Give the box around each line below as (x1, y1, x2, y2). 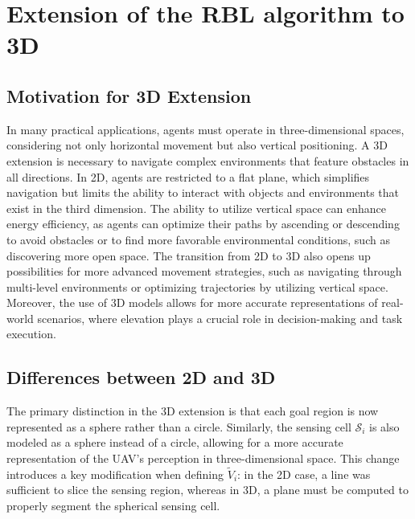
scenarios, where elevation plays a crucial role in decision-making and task (37, 309, 403, 326)
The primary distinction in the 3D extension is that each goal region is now (6, 403, 379, 419)
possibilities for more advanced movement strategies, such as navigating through (6, 263, 402, 280)
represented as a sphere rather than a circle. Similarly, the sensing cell (6, 418, 351, 435)
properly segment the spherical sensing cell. (6, 497, 220, 514)
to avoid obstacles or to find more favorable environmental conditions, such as (6, 231, 390, 247)
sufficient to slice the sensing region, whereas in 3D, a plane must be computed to (6, 481, 409, 498)
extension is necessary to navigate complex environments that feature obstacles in (6, 152, 409, 169)
